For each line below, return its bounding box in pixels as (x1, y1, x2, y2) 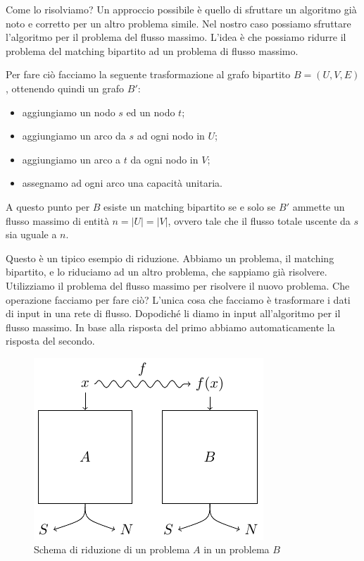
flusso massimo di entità (6, 213, 109, 228)
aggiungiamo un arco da (22, 128, 126, 143)
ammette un (292, 199, 345, 214)
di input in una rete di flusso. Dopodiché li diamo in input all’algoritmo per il (6, 306, 341, 321)
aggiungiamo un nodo (22, 104, 115, 119)
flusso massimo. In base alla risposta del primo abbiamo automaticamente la (6, 319, 335, 334)
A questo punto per (6, 199, 90, 214)
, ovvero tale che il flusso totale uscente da (168, 213, 351, 228)
